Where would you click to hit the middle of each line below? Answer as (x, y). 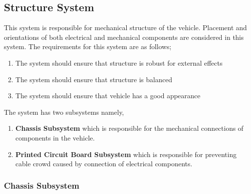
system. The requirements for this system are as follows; (88, 46)
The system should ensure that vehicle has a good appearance (108, 96)
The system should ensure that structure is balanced (94, 79)
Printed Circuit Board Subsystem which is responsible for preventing (126, 154)
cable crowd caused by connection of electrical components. (104, 164)
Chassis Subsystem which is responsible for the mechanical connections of (129, 128)
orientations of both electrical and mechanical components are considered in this (124, 37)
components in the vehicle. (55, 137)
